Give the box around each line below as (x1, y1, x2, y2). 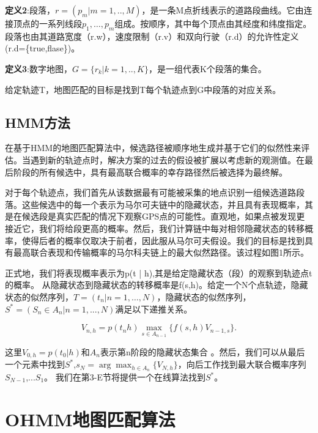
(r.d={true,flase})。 (5, 42, 80, 54)
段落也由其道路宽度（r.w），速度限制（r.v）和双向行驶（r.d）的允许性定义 (5, 29, 299, 42)
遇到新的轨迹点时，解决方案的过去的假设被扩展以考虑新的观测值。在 (30, 153, 305, 166)
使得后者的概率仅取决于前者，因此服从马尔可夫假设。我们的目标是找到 (21, 234, 305, 246)
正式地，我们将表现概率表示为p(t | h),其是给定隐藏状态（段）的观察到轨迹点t (5, 266, 312, 279)
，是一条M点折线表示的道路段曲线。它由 (141, 4, 304, 16)
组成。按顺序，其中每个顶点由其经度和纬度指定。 (114, 17, 312, 29)
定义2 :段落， (5, 4, 55, 16)
